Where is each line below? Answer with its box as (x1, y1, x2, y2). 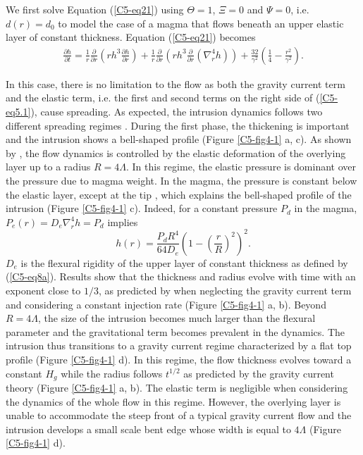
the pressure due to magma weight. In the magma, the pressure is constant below (6, 173, 357, 187)
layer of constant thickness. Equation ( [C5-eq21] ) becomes (6, 30, 256, 44)
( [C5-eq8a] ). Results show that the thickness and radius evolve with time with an (6, 269, 356, 284)
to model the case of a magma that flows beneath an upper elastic (58, 15, 344, 30)
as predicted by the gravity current (183, 366, 334, 380)
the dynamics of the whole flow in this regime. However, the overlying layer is (6, 394, 341, 409)
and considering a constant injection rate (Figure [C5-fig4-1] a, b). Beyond (6, 297, 326, 311)
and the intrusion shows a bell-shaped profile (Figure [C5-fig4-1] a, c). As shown (6, 132, 352, 147)
